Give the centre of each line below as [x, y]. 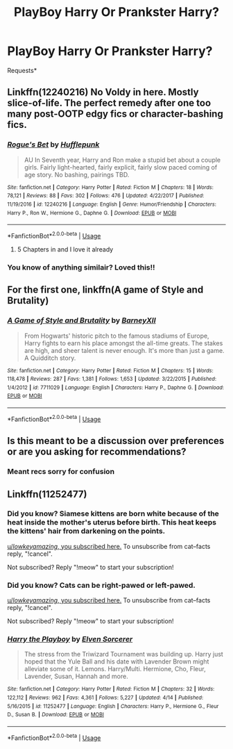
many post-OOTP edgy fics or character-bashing [115, 114]
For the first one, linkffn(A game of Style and [105, 290]
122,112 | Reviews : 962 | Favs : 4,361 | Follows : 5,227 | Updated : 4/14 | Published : [105, 698]
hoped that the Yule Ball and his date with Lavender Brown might [116, 661]
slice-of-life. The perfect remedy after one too [109, 103]
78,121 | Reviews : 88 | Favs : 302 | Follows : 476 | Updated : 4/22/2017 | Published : [106, 196]
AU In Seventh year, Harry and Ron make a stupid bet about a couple [122, 160]
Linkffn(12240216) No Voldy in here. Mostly [103, 92]
